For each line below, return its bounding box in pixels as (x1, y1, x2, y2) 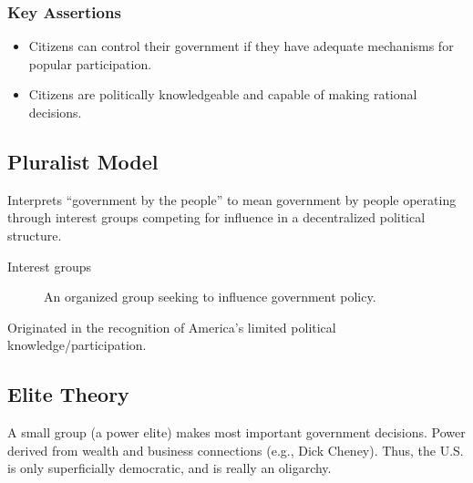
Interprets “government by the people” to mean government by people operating (7, 190, 457, 209)
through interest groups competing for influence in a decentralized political (7, 208, 426, 227)
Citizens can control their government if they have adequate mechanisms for (28, 36, 454, 56)
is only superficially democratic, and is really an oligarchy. (7, 458, 332, 478)
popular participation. (28, 54, 152, 73)
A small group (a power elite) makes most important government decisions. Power (7, 423, 466, 442)
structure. (7, 225, 62, 244)
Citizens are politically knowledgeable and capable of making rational (28, 85, 417, 104)
